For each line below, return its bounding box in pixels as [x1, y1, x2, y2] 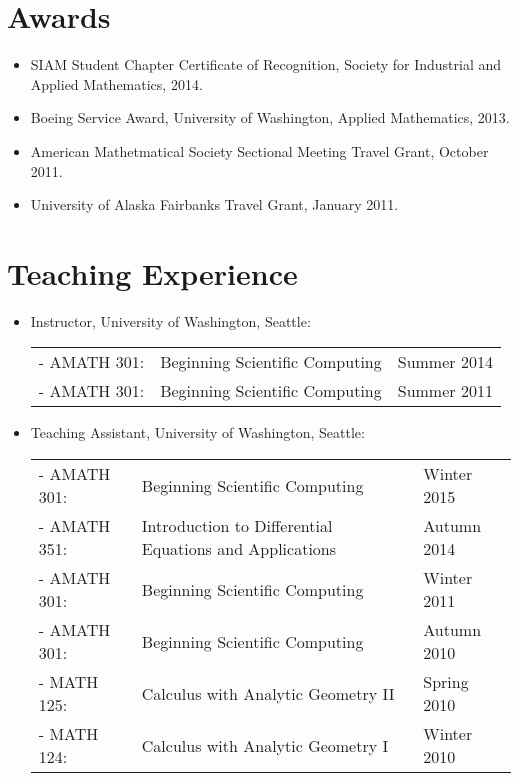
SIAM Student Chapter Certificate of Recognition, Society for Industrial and [30, 54, 502, 75]
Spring [423, 670, 469, 693]
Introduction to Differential [141, 514, 333, 537]
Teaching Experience [7, 252, 298, 293]
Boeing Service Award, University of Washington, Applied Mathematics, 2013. [30, 107, 510, 128]
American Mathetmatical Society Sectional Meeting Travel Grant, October [30, 140, 489, 161]
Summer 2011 [397, 379, 493, 403]
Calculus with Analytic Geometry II [141, 681, 395, 705]
